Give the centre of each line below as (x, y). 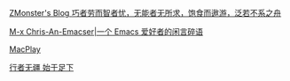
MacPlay (25, 49)
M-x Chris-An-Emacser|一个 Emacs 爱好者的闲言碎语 (106, 32)
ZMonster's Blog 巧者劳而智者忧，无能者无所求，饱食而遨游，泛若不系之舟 (145, 13)
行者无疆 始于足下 (41, 67)
